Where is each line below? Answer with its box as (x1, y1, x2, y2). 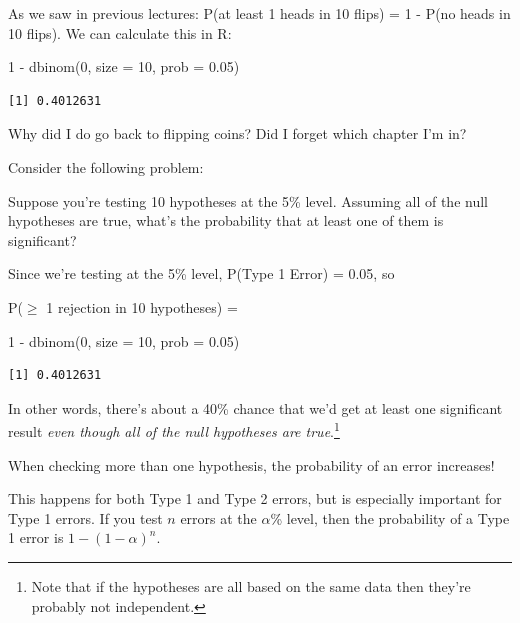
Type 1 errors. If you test (8, 507, 163, 528)
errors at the (180, 507, 257, 528)
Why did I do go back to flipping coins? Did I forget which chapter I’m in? (8, 123, 467, 144)
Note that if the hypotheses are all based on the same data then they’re (31, 575, 471, 596)
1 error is (8, 527, 64, 548)
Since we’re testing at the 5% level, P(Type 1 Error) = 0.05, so (8, 263, 395, 284)
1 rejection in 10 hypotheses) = (46, 296, 238, 317)
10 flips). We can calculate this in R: (8, 22, 232, 43)
